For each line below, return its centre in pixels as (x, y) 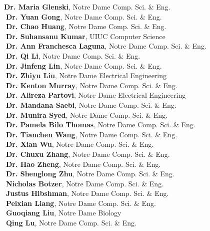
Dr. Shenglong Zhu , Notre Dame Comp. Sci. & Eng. (90, 174)
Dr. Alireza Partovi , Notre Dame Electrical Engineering (96, 95)
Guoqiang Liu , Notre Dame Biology (63, 213)
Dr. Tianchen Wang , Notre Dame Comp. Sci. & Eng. (91, 134)
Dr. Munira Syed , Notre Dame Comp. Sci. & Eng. (86, 114)
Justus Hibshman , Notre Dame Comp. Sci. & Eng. (87, 193)
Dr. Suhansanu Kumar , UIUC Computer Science (85, 36)
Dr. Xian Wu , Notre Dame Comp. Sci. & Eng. (80, 144)
